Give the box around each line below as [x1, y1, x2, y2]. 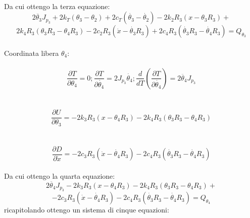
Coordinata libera [4, 47, 59, 58]
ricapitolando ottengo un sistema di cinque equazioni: [4, 204, 169, 215]
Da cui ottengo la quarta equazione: [4, 170, 115, 181]
